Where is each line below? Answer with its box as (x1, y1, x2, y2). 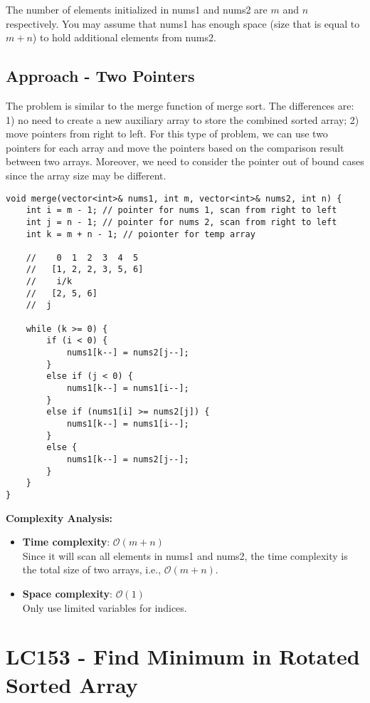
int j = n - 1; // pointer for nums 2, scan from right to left (26, 217, 337, 227)
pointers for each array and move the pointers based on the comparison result (6, 140, 344, 155)
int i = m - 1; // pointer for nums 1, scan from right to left (26, 205, 337, 216)
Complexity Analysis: (6, 510, 113, 525)
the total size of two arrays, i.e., (22, 562, 162, 577)
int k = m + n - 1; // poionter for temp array (26, 229, 255, 239)
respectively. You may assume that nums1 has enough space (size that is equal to (6, 16, 360, 31)
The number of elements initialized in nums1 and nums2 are (6, 2, 268, 16)
